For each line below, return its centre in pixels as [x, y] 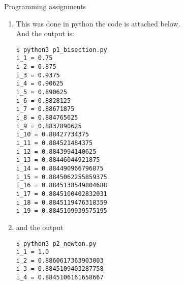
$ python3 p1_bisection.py [62, 50]
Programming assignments [45, 6]
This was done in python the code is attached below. [98, 23]
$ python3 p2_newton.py [56, 244]
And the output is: [45, 33]
